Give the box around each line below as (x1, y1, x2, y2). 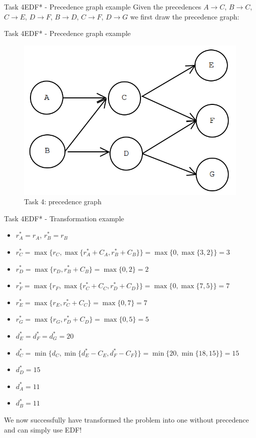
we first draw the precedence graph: (130, 11, 239, 21)
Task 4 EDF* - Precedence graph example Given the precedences (4, 1, 201, 11)
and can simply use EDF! (4, 424, 82, 435)
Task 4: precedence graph (24, 196, 101, 207)
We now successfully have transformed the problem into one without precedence (4, 414, 249, 425)
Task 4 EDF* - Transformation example (4, 213, 124, 223)
